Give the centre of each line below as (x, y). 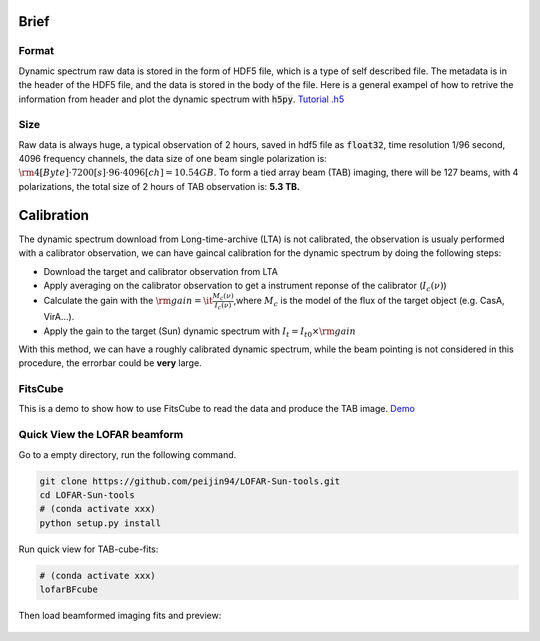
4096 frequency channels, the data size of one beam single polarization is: (172, 159)
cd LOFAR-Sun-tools (87, 494)
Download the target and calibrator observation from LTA (161, 271)
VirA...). (59, 317)
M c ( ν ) (223, 296)
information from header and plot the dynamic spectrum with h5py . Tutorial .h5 (181, 99)
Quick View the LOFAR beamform (101, 435)
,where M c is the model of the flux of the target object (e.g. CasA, (369, 302)
